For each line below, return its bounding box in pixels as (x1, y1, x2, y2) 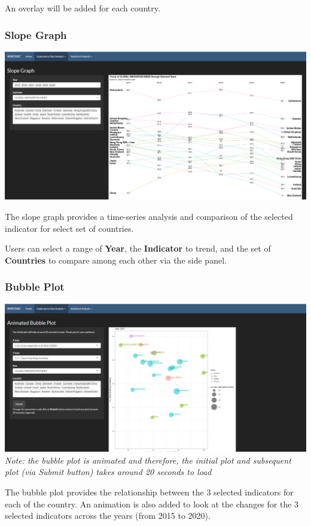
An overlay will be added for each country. (5, 2, 160, 14)
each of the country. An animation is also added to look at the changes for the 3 (5, 497, 299, 510)
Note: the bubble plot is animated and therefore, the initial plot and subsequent (5, 454, 291, 466)
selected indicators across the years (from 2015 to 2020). (5, 509, 211, 522)
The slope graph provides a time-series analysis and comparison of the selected (5, 210, 293, 222)
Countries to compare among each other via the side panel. (5, 253, 227, 266)
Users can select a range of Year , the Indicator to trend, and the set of (5, 242, 271, 255)
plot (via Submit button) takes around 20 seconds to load (5, 465, 212, 478)
